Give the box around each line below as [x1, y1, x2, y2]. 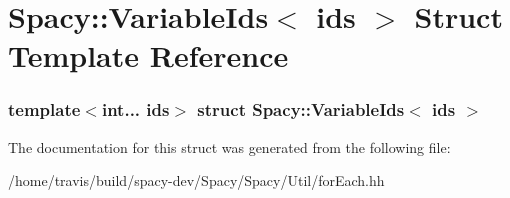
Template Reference [8, 35, 289, 76]
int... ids [101, 97, 170, 122]
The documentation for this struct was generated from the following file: [8, 136, 451, 157]
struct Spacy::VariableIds [197, 97, 405, 122]
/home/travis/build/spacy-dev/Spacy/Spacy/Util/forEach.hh [8, 170, 385, 191]
